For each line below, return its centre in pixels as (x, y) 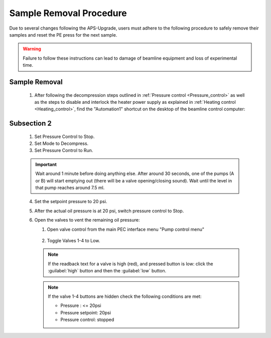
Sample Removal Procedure (68, 13)
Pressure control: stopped (87, 320)
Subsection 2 (31, 124)
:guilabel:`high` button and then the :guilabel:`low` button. (107, 271)
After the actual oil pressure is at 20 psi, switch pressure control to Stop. (109, 211)
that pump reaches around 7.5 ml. (70, 188)
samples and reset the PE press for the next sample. (63, 35)
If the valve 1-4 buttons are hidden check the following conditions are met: (125, 296)
